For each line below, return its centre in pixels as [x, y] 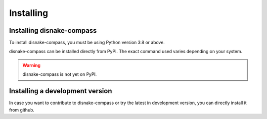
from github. [22, 110]
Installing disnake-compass [53, 30]
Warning [31, 65]
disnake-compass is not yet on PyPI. [60, 74]
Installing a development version [61, 91]
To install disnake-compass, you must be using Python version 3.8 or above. [87, 43]
